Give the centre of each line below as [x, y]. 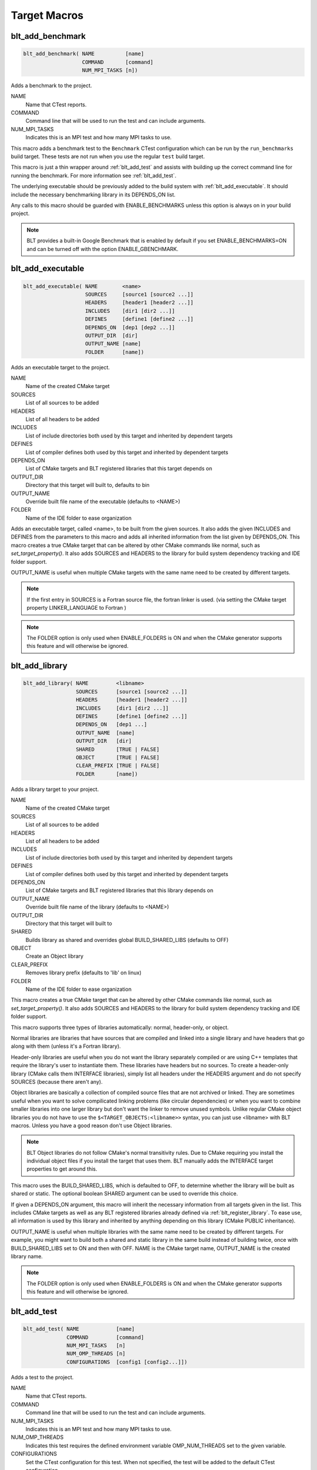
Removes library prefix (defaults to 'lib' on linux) [84, 973]
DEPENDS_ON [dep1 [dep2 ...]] [130, 327]
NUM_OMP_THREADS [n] [96, 1354]
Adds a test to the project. [42, 1377]
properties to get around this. [62, 1169]
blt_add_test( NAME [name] [79, 1329]
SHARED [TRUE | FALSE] [117, 749]
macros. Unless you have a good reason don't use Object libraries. [92, 1125]
